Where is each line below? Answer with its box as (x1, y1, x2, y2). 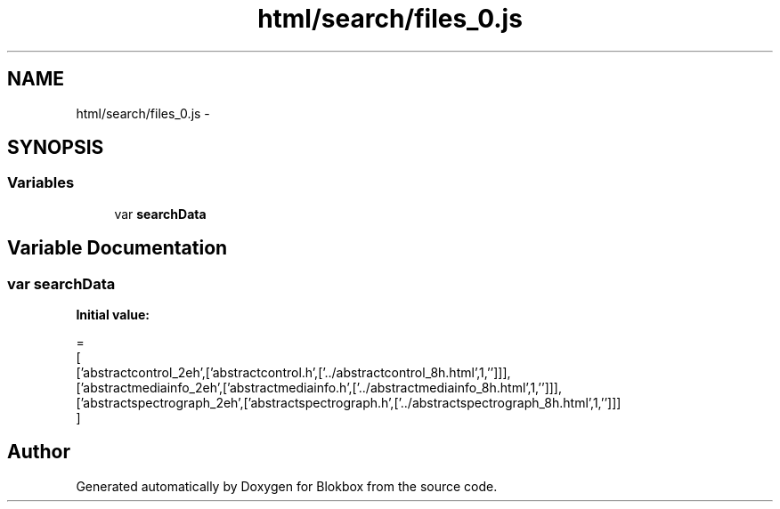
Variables (7, 174, 75, 192)
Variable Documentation (7, 237, 228, 260)
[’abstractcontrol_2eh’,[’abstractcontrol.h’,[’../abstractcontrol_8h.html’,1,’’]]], (76, 365, 511, 381)
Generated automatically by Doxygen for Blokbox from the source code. (76, 478, 498, 494)
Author (7, 440, 70, 464)
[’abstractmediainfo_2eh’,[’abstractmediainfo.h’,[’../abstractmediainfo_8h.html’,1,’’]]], (76, 380, 563, 396)
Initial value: (76, 307, 150, 323)
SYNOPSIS (7, 136, 104, 159)
